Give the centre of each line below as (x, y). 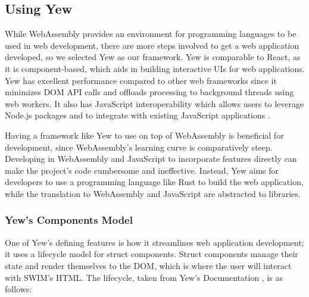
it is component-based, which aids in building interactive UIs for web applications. (155, 68)
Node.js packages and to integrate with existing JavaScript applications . (138, 115)
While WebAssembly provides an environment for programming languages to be (151, 34)
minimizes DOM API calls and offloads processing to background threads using (149, 92)
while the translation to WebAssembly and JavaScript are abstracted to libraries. (153, 193)
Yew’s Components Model (69, 220)
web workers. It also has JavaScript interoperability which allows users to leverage (154, 103)
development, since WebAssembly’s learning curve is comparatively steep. (139, 147)
